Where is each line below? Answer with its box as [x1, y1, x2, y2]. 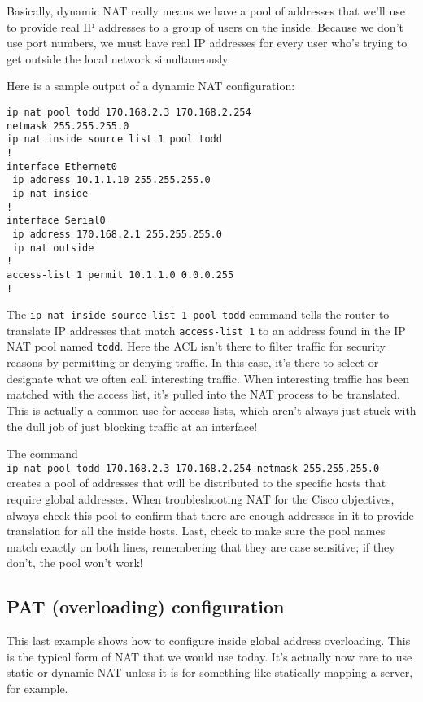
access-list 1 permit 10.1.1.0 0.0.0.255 [7, 268, 234, 281]
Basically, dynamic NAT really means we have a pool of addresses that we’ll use [7, 2, 405, 19]
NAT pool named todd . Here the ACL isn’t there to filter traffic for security [7, 338, 386, 355]
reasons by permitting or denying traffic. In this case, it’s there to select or [7, 354, 379, 371]
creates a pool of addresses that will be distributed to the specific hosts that [7, 474, 386, 491]
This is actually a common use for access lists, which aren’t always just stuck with [7, 401, 416, 418]
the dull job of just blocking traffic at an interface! [7, 417, 258, 434]
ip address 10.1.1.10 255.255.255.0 [12, 174, 211, 186]
